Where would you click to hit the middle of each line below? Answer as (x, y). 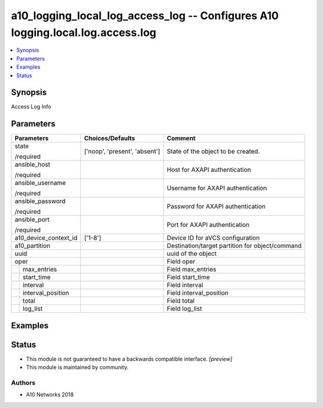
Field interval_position (197, 293)
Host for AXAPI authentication (209, 170)
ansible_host (33, 165)
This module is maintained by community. (77, 367)
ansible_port (32, 220)
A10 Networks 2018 (50, 395)
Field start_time (188, 277)
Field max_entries (191, 270)
